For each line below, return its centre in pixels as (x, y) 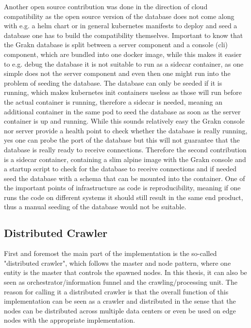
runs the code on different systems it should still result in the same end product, (124, 197)
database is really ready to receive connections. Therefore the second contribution (125, 149)
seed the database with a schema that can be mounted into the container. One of (125, 178)
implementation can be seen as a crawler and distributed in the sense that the (120, 301)
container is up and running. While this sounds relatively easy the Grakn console (124, 121)
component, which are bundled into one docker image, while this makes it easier (123, 54)
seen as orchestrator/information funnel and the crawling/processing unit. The (121, 282)
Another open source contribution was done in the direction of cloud (106, 6)
